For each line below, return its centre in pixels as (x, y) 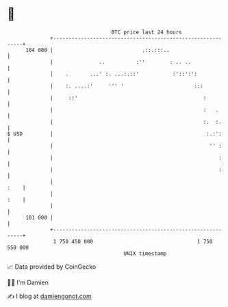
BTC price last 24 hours (147, 32)
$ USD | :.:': (115, 134)
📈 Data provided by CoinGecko (52, 267)
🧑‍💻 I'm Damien (28, 282)
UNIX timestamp (145, 253)
